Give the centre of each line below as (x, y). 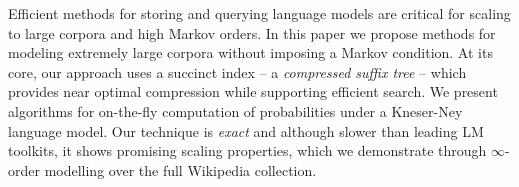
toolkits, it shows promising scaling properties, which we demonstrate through (247, 150)
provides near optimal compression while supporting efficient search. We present (253, 91)
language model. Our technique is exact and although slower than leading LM (246, 130)
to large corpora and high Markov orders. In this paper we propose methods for (252, 32)
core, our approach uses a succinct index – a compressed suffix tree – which (237, 71)
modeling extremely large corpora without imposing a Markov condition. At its (250, 52)
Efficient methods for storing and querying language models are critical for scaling (259, 13)
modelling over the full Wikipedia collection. (180, 169)
